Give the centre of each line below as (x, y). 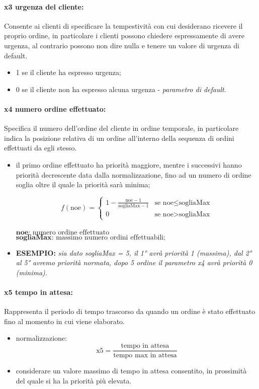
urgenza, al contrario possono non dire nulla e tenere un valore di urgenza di (122, 45)
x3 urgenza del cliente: (44, 6)
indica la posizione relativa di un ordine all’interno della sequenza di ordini (119, 138)
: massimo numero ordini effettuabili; (109, 237)
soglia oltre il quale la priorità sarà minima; (83, 184)
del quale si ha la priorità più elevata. (74, 380)
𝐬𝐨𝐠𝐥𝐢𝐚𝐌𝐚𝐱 (34, 237)
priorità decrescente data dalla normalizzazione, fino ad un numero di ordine (134, 174)
